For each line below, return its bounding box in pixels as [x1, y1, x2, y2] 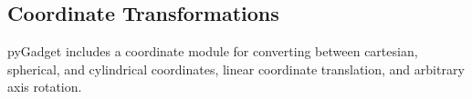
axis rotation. [7, 77, 82, 96]
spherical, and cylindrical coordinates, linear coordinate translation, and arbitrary [7, 59, 465, 78]
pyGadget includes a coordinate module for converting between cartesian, [7, 42, 418, 61]
